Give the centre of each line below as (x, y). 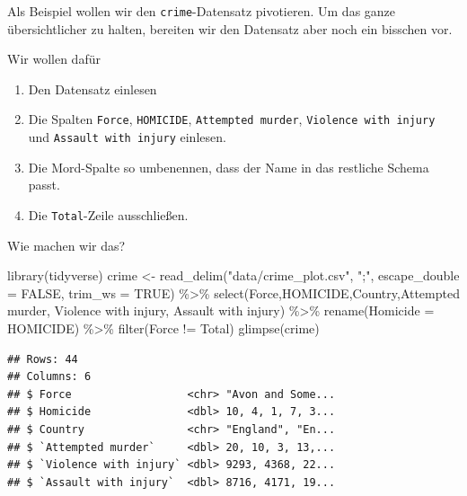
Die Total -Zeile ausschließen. (108, 214)
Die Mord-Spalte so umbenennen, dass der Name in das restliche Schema (229, 167)
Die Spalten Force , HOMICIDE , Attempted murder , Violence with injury (232, 119)
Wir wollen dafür (54, 59)
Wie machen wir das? (66, 245)
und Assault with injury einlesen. (127, 137)
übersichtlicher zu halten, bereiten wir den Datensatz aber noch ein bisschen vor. (230, 28)
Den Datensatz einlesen (93, 89)
